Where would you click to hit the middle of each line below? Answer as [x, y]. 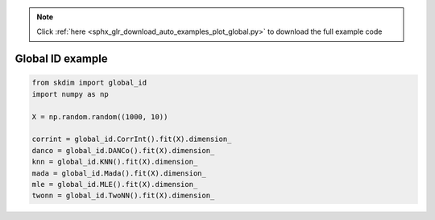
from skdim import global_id [89, 83]
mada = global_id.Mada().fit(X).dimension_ [119, 173]
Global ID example [61, 59]
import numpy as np [70, 94]
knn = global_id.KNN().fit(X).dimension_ [115, 162]
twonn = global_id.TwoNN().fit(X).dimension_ [123, 196]
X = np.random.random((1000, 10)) [100, 116]
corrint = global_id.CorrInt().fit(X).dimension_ [132, 139]
